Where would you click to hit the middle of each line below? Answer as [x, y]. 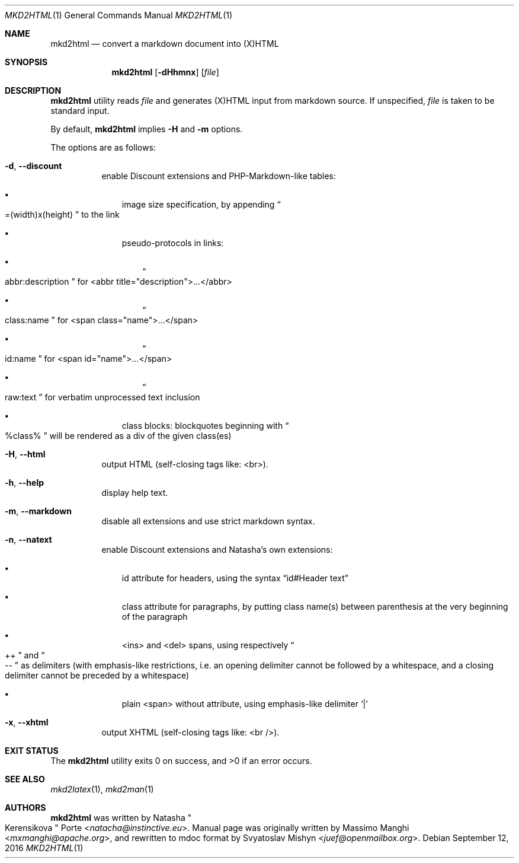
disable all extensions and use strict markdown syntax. [208, 521]
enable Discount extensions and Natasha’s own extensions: [217, 550]
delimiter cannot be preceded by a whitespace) [97, 675]
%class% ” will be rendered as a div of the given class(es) [118, 436]
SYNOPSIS [26, 62]
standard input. [80, 111]
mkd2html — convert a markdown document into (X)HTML [165, 44]
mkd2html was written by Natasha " [121, 818]
